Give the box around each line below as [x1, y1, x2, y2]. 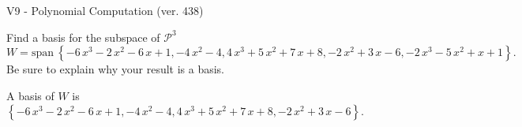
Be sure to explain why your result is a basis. [6, 61, 225, 77]
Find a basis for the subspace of [6, 28, 160, 45]
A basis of [6, 87, 54, 103]
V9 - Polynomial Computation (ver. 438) [6, 2, 204, 18]
